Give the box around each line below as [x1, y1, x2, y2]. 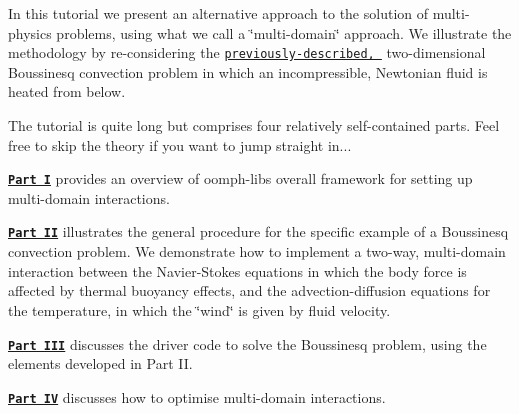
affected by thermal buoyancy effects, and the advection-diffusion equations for [8, 280, 491, 301]
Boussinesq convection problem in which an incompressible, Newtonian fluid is [8, 61, 488, 82]
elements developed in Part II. [8, 353, 193, 374]
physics [8, 22, 52, 43]
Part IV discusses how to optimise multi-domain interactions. [8, 386, 386, 407]
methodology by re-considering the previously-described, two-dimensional [8, 42, 486, 63]
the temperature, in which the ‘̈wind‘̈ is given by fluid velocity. [8, 299, 391, 320]
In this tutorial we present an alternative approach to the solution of [8, 3, 429, 23]
